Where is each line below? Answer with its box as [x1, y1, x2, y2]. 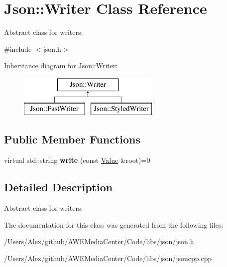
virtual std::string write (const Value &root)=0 [4, 155, 150, 165]
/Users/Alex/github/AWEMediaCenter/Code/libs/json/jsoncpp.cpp [4, 253, 212, 263]
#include [4, 43, 32, 54]
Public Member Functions [4, 132, 140, 147]
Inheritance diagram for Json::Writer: [4, 60, 118, 71]
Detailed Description [4, 179, 113, 195]
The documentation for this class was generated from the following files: [4, 219, 224, 230]
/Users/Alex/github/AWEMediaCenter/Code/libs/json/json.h [4, 236, 194, 247]
